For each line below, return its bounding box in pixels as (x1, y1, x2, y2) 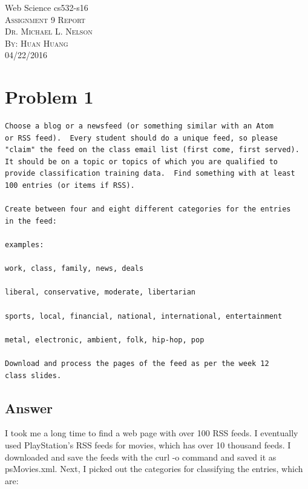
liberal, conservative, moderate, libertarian (5, 288, 195, 297)
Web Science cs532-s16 (5, 1, 88, 13)
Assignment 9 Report (5, 13, 86, 25)
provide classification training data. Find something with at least (5, 169, 295, 178)
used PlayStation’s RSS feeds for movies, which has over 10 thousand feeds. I (5, 438, 291, 451)
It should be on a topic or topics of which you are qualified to (5, 157, 278, 166)
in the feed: (5, 216, 57, 225)
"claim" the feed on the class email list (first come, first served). (5, 145, 300, 155)
